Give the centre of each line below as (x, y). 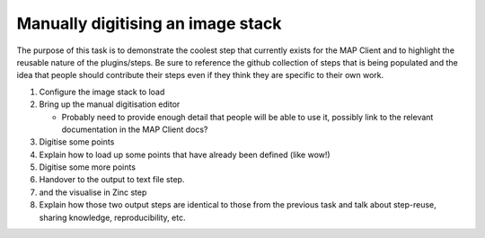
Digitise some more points (88, 167)
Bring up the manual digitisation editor (110, 104)
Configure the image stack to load (102, 92)
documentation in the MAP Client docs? (135, 129)
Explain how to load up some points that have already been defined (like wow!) (185, 154)
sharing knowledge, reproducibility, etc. (112, 217)
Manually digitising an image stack (149, 23)
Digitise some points (77, 142)
